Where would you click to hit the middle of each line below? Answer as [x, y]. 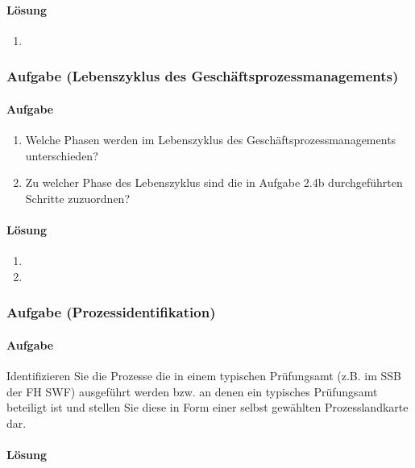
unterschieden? [62, 155]
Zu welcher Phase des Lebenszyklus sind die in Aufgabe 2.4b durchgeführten [214, 182]
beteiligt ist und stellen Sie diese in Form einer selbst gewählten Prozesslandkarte [207, 407]
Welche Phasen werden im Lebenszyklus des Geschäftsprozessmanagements [211, 140]
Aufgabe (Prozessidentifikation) [111, 312]
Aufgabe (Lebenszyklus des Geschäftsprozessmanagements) [203, 76]
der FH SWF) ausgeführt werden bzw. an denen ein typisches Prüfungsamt [192, 391]
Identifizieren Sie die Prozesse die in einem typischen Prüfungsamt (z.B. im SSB [204, 376]
